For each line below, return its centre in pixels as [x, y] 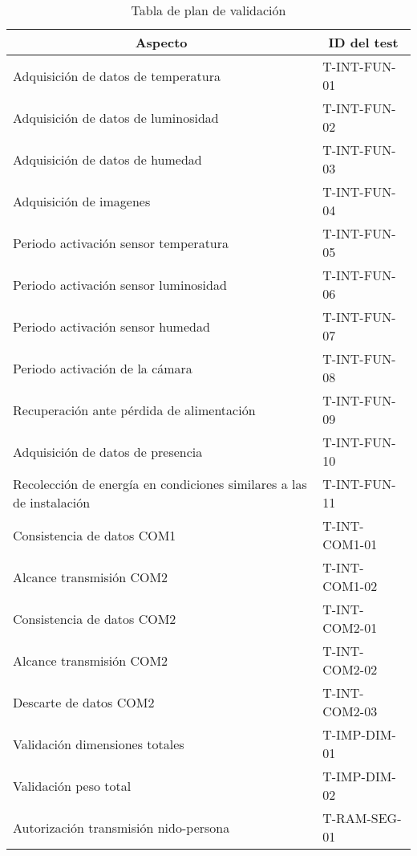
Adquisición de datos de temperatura [117, 75]
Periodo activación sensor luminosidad [120, 284]
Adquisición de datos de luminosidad [116, 117]
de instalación [52, 502]
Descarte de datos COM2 [84, 702]
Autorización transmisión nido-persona [121, 827]
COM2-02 [350, 669]
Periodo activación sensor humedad [111, 326]
